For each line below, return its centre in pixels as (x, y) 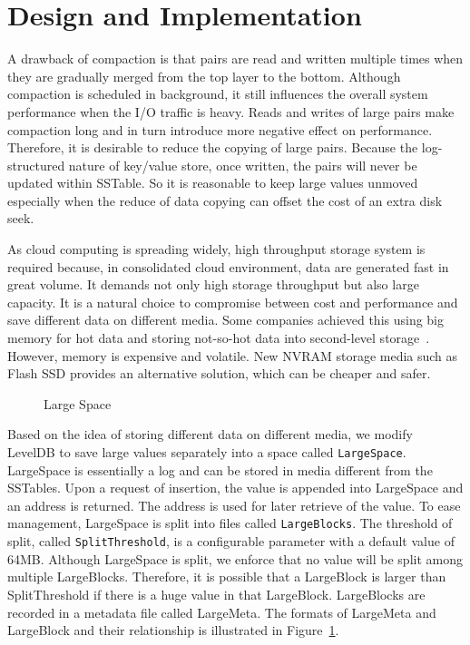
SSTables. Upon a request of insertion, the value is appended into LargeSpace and (235, 488)
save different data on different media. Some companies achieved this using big (226, 320)
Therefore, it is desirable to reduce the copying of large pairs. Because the (213, 147)
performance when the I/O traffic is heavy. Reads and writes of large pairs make (231, 111)
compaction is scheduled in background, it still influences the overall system (218, 94)
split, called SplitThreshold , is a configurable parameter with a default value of (231, 541)
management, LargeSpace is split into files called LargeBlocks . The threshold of (230, 523)
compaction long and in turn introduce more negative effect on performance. (220, 129)
